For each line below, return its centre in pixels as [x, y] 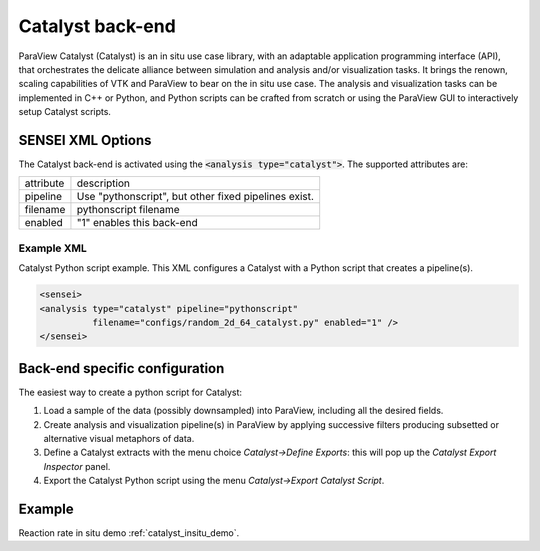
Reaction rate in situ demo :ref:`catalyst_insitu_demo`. [129, 533]
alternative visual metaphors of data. [119, 438]
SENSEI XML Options [85, 140]
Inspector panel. [77, 466]
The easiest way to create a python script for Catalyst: [130, 392]
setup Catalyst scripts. [65, 112]
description [103, 183]
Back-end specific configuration [121, 368]
